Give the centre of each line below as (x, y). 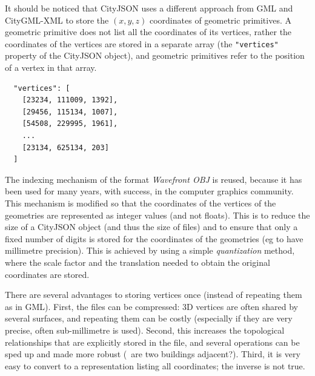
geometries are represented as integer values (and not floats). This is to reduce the (157, 215)
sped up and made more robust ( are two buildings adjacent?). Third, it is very (153, 354)
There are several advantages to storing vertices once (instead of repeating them (154, 295)
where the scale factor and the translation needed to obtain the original (138, 262)
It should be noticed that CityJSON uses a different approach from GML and (149, 8)
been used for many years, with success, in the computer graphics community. (149, 191)
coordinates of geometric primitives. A (220, 20)
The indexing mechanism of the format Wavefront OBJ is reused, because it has (154, 179)
